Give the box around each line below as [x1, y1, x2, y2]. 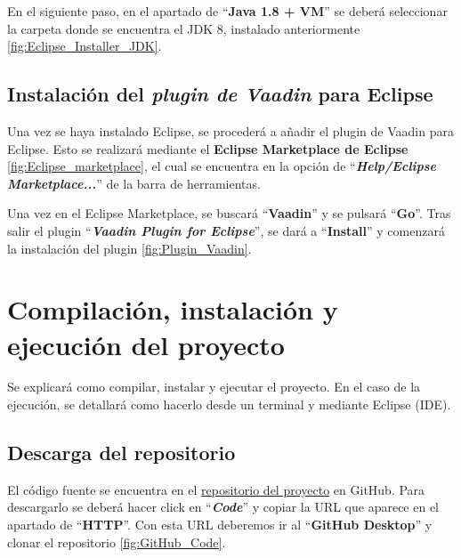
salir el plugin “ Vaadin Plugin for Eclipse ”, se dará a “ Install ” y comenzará [7, 221, 445, 239]
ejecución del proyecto [7, 326, 285, 362]
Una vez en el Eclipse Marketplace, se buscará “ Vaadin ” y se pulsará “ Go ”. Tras [7, 204, 451, 222]
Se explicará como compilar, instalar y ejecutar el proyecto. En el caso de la [7, 377, 421, 396]
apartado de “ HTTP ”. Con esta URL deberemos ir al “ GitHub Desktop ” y [7, 515, 433, 534]
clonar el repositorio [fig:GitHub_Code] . [7, 532, 226, 551]
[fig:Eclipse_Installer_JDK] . [7, 36, 162, 55]
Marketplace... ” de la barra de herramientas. [7, 174, 261, 192]
